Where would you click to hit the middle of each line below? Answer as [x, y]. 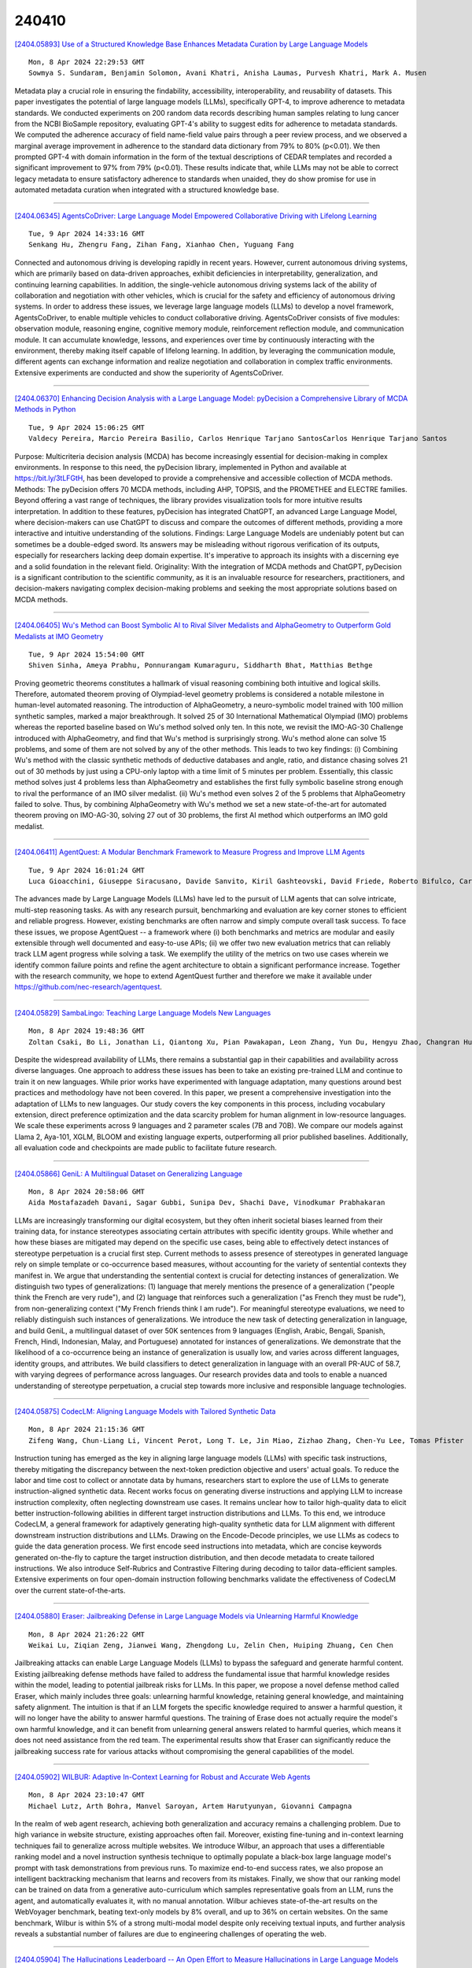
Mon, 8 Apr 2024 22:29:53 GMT [87, 62]
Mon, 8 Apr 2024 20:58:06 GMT [87, 1191]
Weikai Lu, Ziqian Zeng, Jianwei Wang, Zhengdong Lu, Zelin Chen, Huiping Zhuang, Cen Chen [211, 1645]
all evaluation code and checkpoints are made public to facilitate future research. [146, 1148]
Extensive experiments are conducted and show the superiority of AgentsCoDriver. [149, 372]
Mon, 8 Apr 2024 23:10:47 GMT [87, 1795]
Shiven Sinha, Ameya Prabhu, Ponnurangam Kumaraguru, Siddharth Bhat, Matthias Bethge [201, 666]
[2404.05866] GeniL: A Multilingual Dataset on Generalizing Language [129, 1174]
